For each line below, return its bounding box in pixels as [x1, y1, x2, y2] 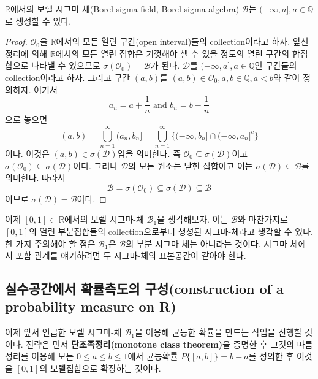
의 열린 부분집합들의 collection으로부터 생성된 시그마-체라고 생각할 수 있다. [28, 224, 313, 237]
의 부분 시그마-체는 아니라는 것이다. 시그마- [126, 237, 290, 250]
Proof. [5, 35, 28, 48]
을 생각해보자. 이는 [157, 213, 229, 226]
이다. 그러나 [73, 159, 118, 172]
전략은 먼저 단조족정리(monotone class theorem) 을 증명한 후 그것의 [26, 337, 295, 350]
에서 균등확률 [127, 350, 178, 362]
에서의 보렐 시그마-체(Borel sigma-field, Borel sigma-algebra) [10, 2, 240, 15]
